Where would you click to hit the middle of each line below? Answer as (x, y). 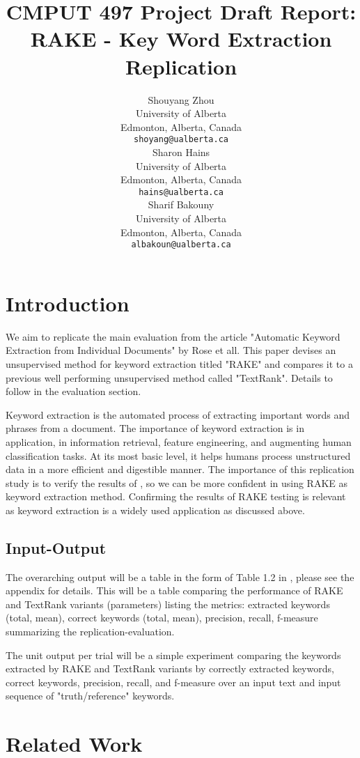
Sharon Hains (181, 152)
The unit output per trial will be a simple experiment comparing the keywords (173, 655)
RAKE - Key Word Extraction (181, 39)
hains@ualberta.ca (181, 192)
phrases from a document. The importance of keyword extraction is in (155, 428)
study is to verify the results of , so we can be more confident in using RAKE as (177, 482)
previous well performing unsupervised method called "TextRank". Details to (169, 377)
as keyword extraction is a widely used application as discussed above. (155, 510)
